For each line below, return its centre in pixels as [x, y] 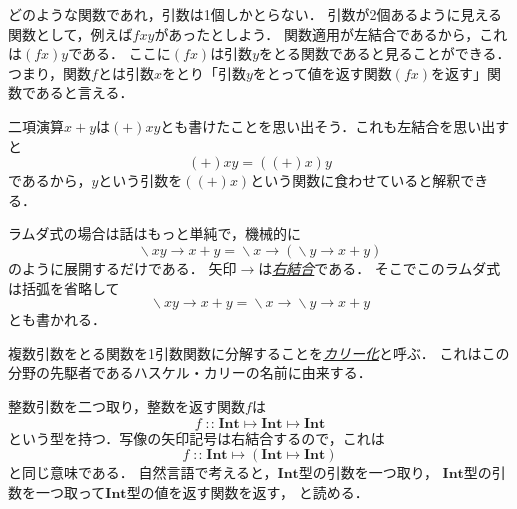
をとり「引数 [203, 72]
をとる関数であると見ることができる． [385, 53]
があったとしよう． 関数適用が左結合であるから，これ [331, 33]
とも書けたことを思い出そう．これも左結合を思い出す [335, 125]
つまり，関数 [50, 72]
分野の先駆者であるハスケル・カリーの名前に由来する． [190, 372]
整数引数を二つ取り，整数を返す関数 [127, 405]
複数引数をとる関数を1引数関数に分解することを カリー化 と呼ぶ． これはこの [259, 352]
